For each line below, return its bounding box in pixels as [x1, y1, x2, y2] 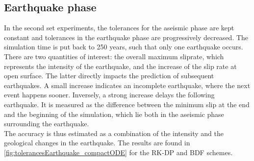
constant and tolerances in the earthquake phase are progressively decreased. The [4, 32, 249, 42]
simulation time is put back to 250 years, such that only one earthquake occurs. [4, 42, 243, 52]
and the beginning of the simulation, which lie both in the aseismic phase [4, 109, 224, 119]
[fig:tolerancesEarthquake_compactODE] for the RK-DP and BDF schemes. [4, 147, 233, 157]
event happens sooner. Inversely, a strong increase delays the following [4, 90, 215, 100]
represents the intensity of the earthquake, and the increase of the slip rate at [4, 61, 237, 71]
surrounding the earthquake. [4, 118, 89, 129]
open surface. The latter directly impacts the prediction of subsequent [4, 70, 214, 81]
